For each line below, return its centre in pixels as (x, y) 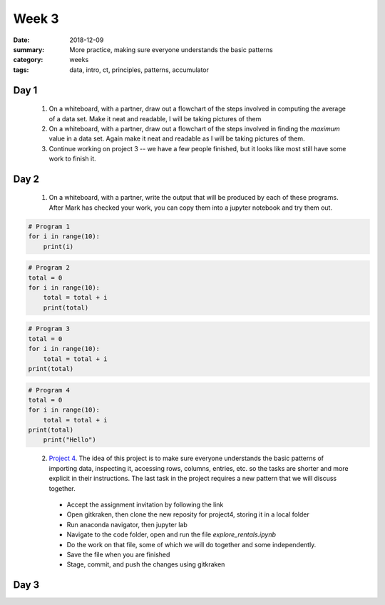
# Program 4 (49, 390)
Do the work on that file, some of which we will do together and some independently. (191, 544)
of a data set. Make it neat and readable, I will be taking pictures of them (155, 118)
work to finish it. (72, 159)
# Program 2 (49, 268)
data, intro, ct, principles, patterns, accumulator (139, 70)
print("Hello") (70, 440)
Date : (21, 40)
